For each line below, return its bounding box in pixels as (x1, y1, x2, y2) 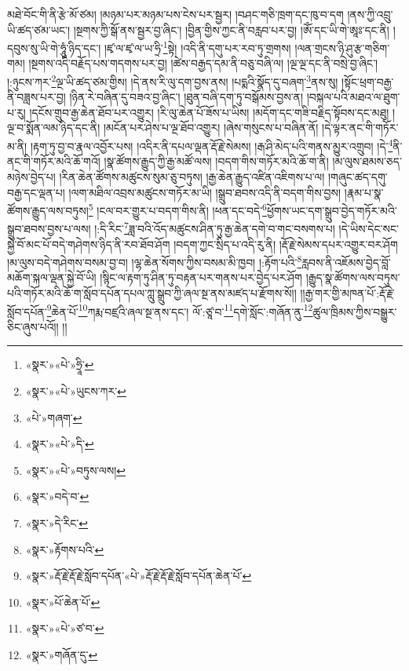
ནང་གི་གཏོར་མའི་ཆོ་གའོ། (7, 153, 100, 170)
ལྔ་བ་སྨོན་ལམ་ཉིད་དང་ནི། (7, 119, 100, 136)
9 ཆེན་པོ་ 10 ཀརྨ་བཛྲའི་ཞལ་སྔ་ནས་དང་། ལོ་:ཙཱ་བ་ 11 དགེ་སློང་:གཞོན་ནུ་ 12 (46, 301, 313, 319)
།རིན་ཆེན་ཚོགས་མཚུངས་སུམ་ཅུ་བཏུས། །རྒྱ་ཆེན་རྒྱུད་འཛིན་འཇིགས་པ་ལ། (59, 168, 325, 184)
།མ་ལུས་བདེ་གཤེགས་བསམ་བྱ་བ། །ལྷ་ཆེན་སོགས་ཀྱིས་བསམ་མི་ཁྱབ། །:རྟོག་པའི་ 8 (7, 252, 302, 270)
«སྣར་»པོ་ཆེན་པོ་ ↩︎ (25, 593, 100, 610)
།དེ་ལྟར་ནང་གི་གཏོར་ (322, 119, 399, 136)
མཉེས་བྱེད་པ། (7, 168, 56, 184)
